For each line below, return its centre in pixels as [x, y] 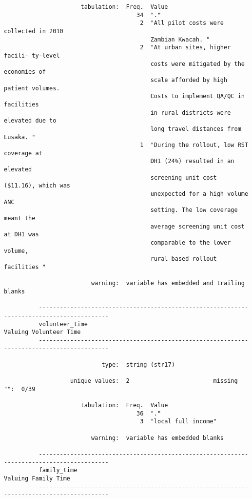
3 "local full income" [178, 422]
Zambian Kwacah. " [180, 39]
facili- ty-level [32, 55]
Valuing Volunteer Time [42, 332]
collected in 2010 [34, 31]
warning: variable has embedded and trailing [168, 283]
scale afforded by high [189, 80]
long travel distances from [196, 129]
